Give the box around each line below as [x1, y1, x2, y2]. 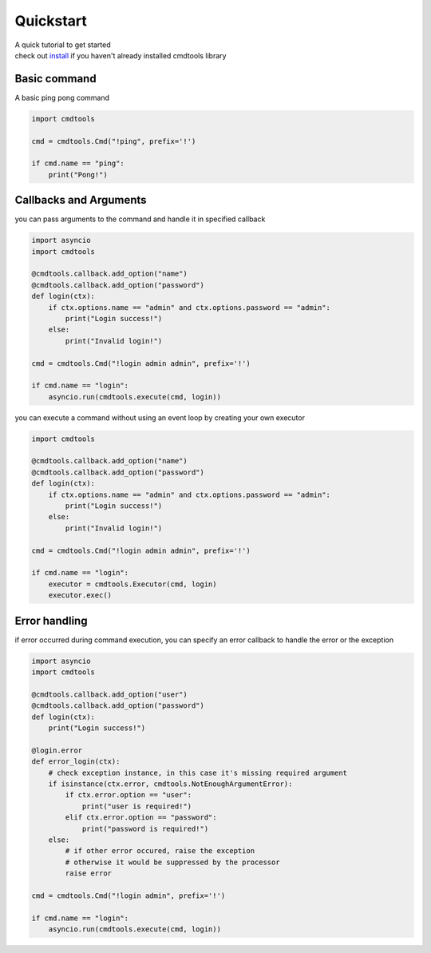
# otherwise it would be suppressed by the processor [65, 857, 280, 867]
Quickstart [14, 12, 88, 30]
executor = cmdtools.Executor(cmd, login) [48, 579, 217, 589]
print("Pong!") [48, 170, 108, 179]
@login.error [31, 745, 83, 755]
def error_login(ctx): [31, 757, 121, 766]
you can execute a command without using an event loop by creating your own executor [14, 412, 305, 423]
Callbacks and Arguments [14, 193, 147, 207]
